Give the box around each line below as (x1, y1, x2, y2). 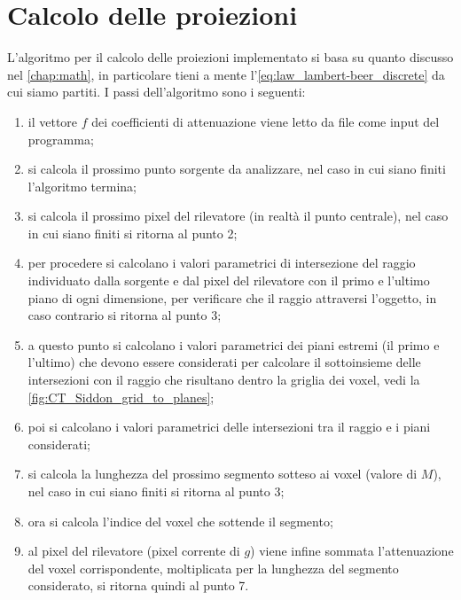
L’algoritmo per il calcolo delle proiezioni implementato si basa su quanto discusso (7, 48, 454, 66)
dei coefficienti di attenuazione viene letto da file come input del (91, 112, 440, 130)
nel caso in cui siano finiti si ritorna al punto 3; (27, 482, 285, 500)
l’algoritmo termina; (27, 176, 137, 195)
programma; (27, 129, 94, 148)
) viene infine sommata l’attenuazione (250, 542, 454, 560)
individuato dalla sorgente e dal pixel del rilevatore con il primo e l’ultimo (27, 271, 430, 290)
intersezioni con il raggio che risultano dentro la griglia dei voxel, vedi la (27, 370, 420, 389)
